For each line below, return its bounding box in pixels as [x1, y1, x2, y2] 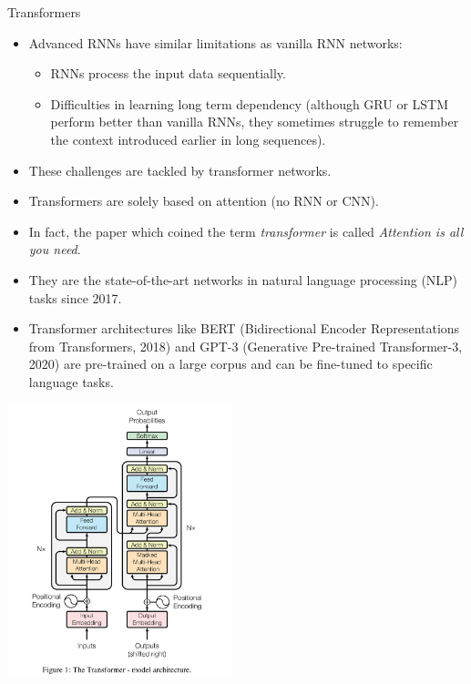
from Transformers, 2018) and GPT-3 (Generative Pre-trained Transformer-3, [28, 336, 463, 355]
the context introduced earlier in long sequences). [50, 129, 326, 148]
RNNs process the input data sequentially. [50, 64, 286, 83]
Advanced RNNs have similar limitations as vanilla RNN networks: [28, 33, 403, 52]
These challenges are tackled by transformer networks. [28, 160, 332, 179]
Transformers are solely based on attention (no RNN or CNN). [28, 191, 379, 210]
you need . [28, 240, 81, 259]
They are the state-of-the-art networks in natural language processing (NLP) [28, 270, 458, 289]
